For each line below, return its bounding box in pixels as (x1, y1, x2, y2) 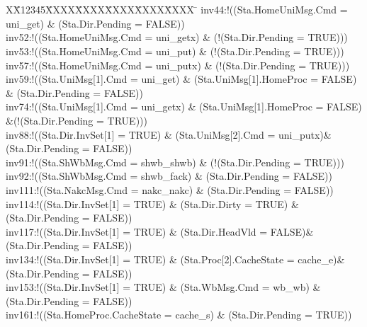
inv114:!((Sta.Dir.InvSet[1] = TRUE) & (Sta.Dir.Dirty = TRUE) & (6, 196, 299, 211)
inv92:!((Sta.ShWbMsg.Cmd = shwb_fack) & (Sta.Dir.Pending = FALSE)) (6, 168, 332, 183)
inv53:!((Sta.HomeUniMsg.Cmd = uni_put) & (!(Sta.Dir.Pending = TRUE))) (6, 44, 344, 59)
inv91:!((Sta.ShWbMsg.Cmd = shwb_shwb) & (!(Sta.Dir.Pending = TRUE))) (6, 154, 344, 169)
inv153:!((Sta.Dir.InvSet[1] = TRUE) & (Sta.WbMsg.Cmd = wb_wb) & (6, 280, 321, 294)
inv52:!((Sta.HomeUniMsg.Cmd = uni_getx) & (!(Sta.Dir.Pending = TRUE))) (6, 30, 348, 45)
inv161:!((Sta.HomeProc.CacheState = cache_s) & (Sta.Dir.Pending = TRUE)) (6, 307, 352, 322)
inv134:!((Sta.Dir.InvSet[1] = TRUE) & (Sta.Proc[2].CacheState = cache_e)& (6, 251, 345, 266)
